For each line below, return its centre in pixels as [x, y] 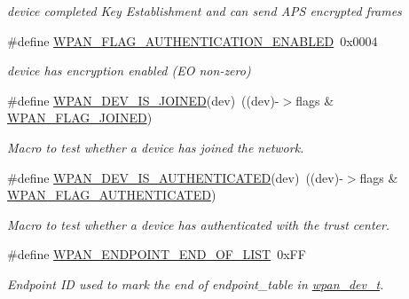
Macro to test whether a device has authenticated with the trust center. [199, 224]
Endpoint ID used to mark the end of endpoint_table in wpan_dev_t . [196, 283]
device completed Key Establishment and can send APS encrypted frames [204, 11]
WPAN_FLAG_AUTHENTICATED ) [112, 195]
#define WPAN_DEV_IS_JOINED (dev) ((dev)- [143, 100]
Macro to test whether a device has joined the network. [156, 147]
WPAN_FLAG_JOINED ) [80, 118]
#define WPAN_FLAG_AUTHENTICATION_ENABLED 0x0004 [193, 40]
